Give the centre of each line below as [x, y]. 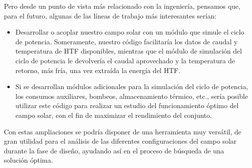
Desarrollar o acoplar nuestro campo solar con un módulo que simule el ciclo [130, 32]
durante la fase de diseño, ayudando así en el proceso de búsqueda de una [114, 150]
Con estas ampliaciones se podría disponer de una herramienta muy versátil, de [123, 131]
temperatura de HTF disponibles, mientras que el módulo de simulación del [129, 51]
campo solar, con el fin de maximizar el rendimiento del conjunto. [114, 115]
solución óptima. [29, 160]
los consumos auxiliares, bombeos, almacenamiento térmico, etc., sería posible [132, 96]
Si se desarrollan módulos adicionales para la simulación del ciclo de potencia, [132, 86]
